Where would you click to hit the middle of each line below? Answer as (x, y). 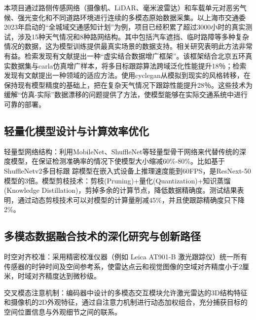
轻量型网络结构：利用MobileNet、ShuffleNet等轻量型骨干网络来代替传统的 (122, 151)
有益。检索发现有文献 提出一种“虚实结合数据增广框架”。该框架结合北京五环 (125, 55)
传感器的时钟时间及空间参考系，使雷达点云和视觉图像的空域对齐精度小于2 (123, 266)
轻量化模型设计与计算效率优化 (76, 130)
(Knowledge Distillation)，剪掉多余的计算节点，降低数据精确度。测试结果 (121, 190)
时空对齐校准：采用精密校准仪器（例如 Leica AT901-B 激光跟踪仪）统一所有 (126, 257)
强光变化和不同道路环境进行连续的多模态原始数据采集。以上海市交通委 (131, 17)
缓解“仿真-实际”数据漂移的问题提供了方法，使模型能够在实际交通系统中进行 (126, 94)
